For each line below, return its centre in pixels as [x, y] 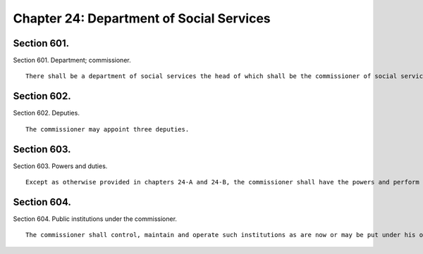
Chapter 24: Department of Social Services [142, 18]
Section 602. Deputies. [47, 113]
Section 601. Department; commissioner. [72, 61]
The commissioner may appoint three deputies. [108, 129]
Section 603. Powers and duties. [60, 166]
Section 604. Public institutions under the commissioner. [95, 219]
